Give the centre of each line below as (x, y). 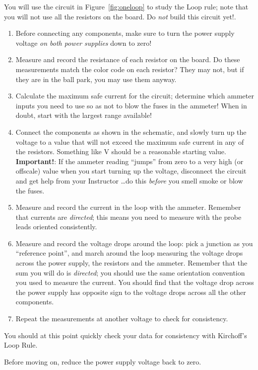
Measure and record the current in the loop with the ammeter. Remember (128, 207)
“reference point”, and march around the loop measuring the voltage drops (129, 253)
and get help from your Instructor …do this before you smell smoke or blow (129, 180)
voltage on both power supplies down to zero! (84, 43)
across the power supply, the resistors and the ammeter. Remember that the (131, 263)
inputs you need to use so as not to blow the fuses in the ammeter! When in (131, 105)
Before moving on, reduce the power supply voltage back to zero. (103, 361)
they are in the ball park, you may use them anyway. (96, 79)
